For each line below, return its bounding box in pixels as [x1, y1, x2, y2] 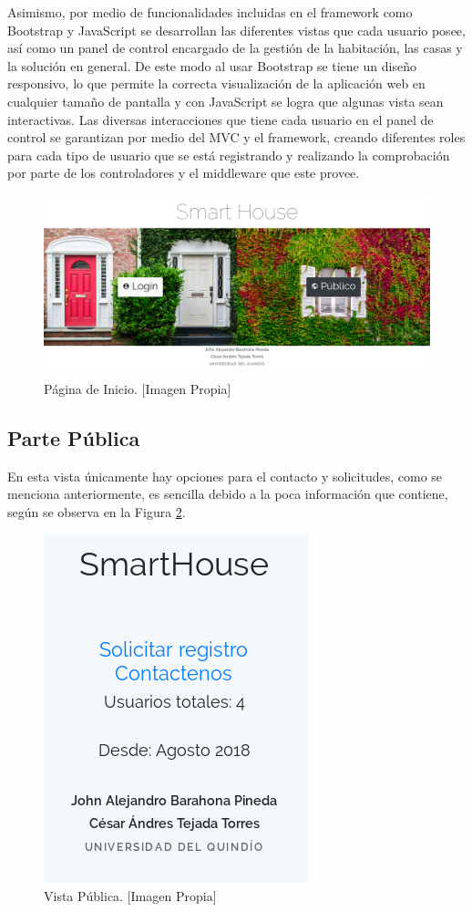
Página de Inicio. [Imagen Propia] [44, 378, 231, 398]
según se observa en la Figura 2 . [7, 502, 186, 521]
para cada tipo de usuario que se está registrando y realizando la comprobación [7, 145, 450, 164]
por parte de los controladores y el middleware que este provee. [7, 163, 360, 182]
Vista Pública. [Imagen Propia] [44, 886, 217, 906]
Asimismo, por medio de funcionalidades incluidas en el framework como [7, 3, 413, 21]
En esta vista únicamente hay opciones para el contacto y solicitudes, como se [7, 466, 443, 485]
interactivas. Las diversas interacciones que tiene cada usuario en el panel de [7, 109, 434, 129]
